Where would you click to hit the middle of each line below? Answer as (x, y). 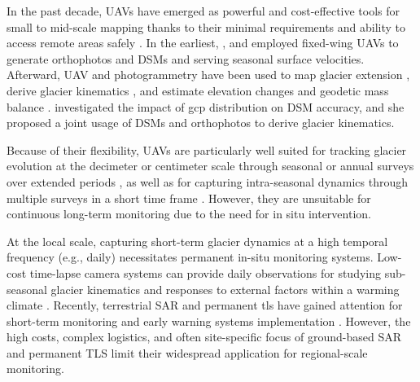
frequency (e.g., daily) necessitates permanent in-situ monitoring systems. (190, 257)
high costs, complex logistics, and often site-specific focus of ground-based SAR (204, 337)
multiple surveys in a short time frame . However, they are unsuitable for (189, 198)
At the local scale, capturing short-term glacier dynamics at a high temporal (197, 241)
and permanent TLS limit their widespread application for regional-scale (187, 352)
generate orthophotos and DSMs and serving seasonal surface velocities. (186, 58)
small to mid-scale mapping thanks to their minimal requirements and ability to (206, 26)
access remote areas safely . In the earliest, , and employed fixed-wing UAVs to (203, 43)
